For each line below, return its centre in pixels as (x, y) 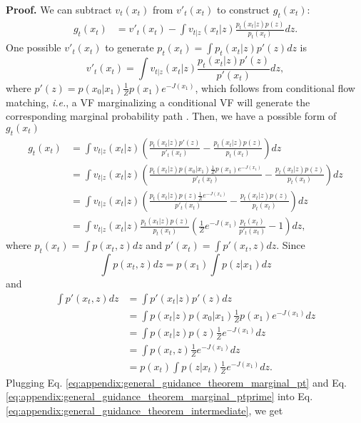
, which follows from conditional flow (275, 87)
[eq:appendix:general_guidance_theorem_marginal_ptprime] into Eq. (159, 396)
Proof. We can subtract (59, 9)
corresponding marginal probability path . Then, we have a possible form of (171, 116)
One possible (34, 47)
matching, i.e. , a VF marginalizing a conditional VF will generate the (158, 102)
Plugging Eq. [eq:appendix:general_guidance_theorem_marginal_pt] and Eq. (176, 382)
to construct (244, 9)
